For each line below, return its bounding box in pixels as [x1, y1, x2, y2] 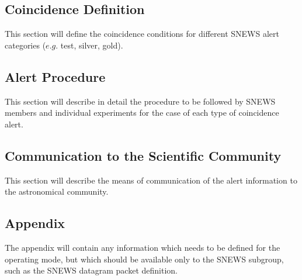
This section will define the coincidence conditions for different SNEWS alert [5, 27, 279, 40]
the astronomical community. [5, 185, 109, 198]
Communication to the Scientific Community [5, 146, 282, 164]
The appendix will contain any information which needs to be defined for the [5, 241, 280, 253]
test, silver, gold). [60, 39, 123, 51]
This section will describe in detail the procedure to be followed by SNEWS [5, 95, 276, 107]
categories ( [5, 39, 46, 51]
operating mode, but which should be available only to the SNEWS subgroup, [5, 253, 284, 265]
